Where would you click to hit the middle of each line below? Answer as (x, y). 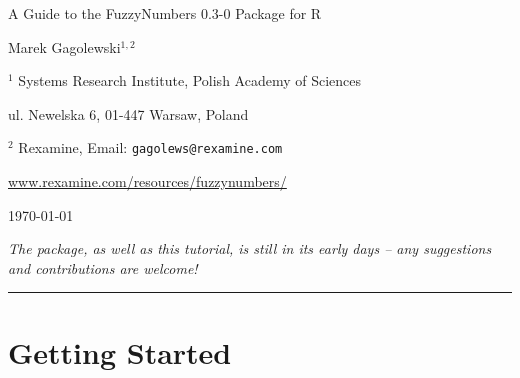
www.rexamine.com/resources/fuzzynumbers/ (147, 181)
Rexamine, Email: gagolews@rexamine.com (150, 147)
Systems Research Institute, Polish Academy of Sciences (190, 80)
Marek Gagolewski (64, 46)
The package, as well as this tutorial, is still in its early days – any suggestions (250, 248)
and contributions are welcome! (103, 267)
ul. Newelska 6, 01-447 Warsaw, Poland (128, 113)
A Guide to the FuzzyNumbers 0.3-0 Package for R (165, 13)
